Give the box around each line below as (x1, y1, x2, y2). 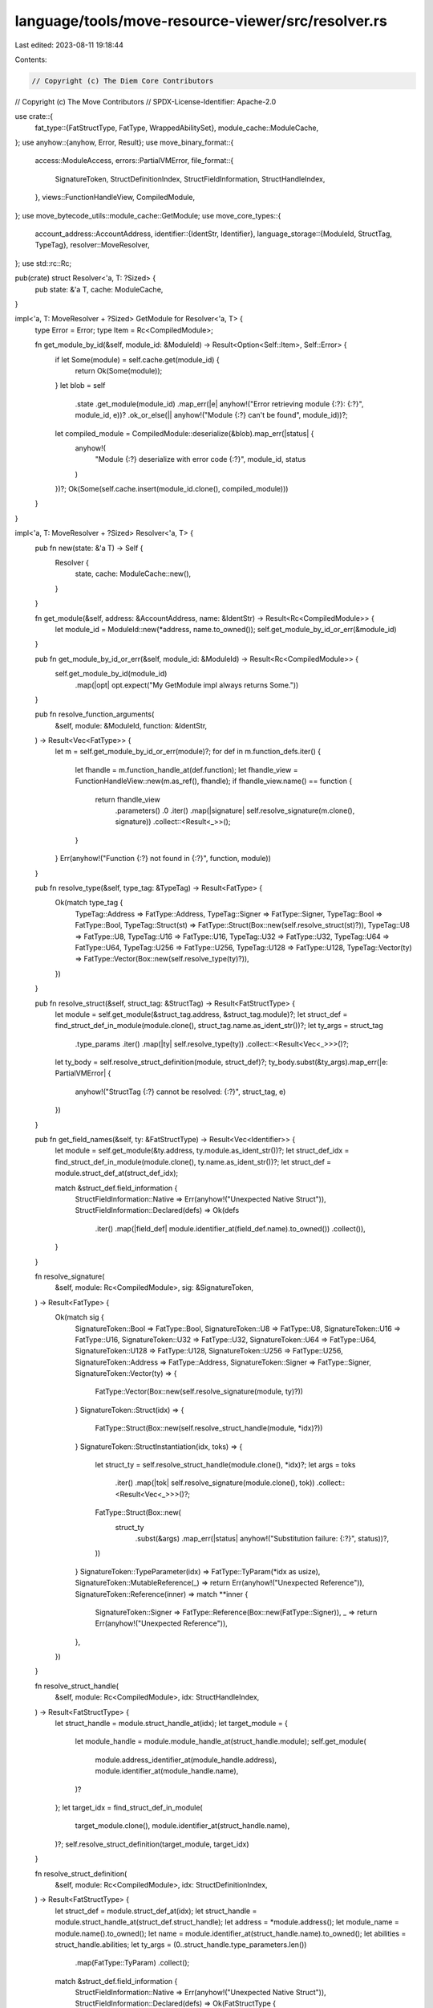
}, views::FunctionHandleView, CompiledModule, (34, 193, 196, 202)
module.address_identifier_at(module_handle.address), (95, 1755, 277, 1765)
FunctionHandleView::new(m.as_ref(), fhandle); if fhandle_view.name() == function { (75, 776, 353, 786)
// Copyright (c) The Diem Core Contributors (31, 76, 214, 85)
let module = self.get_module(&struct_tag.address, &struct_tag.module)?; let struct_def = (55, 1009, 348, 1019)
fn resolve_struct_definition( (34, 1868, 127, 1879)
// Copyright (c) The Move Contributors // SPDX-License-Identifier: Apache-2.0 (14, 96, 277, 106)
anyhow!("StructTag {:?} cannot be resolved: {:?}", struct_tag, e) (75, 1087, 286, 1096)
